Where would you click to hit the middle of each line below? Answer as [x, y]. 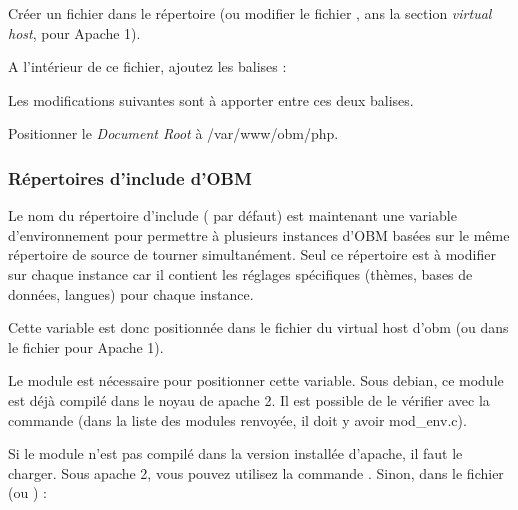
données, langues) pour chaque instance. [131, 293]
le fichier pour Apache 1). [86, 346]
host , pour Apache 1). [74, 32]
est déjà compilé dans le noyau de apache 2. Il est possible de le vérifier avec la [249, 399]
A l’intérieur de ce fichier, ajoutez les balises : [147, 66]
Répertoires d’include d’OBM [130, 177]
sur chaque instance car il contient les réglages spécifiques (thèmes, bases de [240, 273]
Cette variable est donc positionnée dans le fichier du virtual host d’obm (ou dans [258, 327]
